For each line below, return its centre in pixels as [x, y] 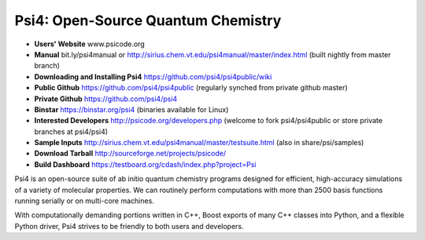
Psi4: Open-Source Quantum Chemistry [148, 20]
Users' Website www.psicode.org [89, 44]
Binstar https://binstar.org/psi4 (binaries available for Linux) [131, 109]
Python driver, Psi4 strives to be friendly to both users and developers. [129, 226]
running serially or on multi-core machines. [85, 201]
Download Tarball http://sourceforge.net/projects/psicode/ [130, 154]
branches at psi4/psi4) [71, 131]
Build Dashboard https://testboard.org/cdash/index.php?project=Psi [145, 164]
